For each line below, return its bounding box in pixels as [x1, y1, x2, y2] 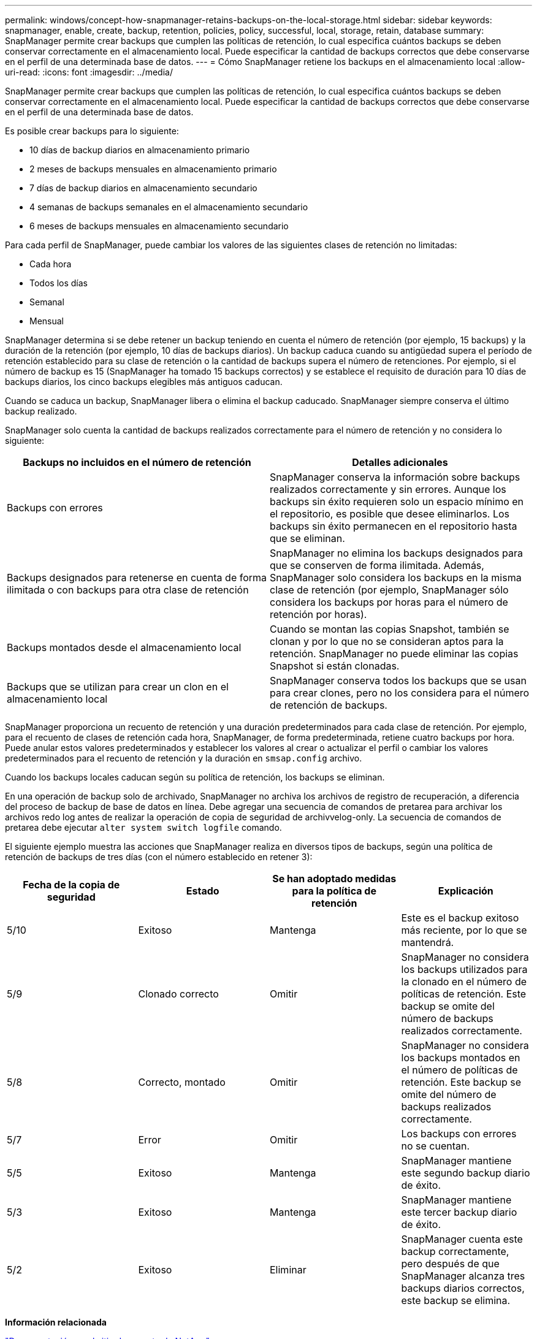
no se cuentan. [401, 1140, 470, 1152]
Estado [186, 885, 219, 897]
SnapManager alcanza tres [401, 1270, 525, 1282]
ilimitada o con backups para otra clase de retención [7, 584, 249, 596]
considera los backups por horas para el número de [270, 596, 508, 608]
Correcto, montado [138, 1076, 226, 1088]
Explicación [438, 885, 493, 897]
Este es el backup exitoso [401, 912, 519, 924]
